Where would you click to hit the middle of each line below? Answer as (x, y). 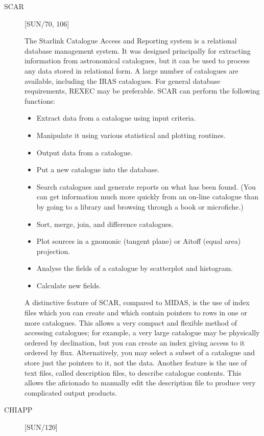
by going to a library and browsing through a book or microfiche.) (140, 206)
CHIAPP (18, 410)
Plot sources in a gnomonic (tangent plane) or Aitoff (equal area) (139, 241)
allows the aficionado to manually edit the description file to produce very (140, 383)
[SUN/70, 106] (47, 23)
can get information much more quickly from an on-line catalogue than (147, 197)
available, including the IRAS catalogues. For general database (123, 81)
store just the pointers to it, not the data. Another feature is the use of (136, 363)
